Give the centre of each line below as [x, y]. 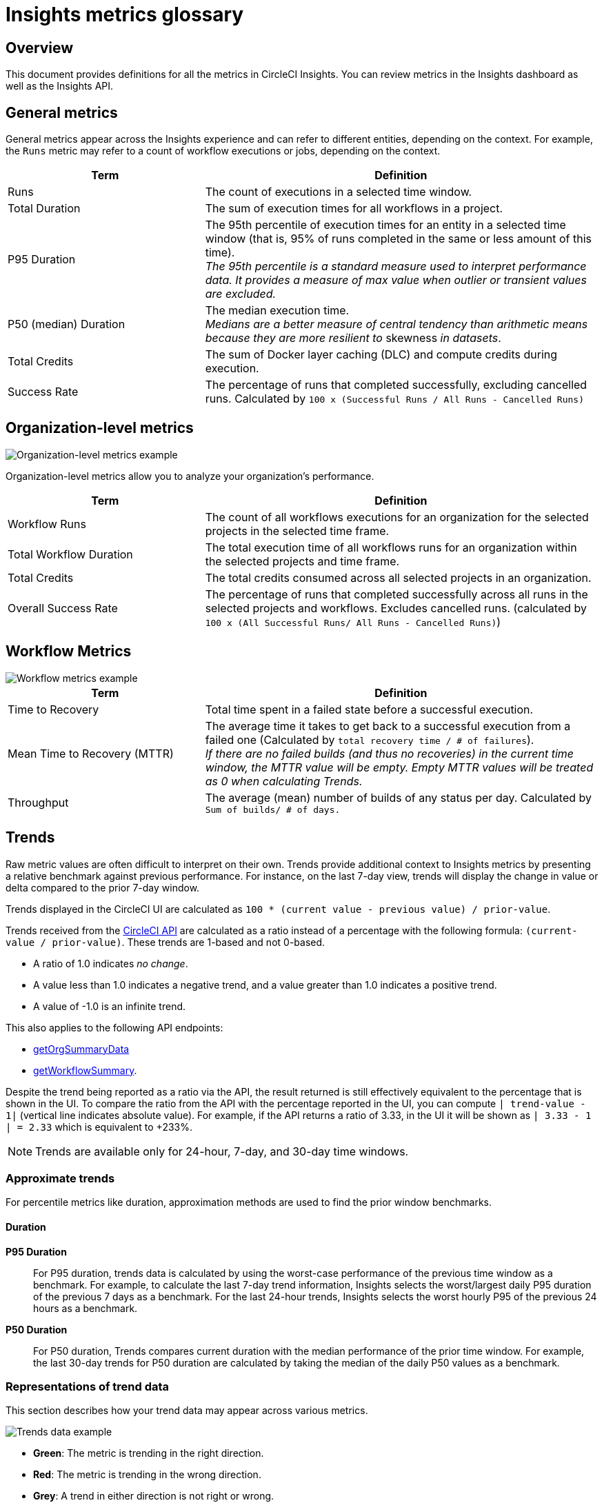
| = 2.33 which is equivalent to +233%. [99, 1127]
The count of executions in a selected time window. [339, 192]
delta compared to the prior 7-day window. [103, 887]
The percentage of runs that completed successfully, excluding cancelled [396, 385]
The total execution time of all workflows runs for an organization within [391, 547]
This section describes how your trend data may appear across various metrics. [187, 1411]
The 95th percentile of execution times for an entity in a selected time [385, 225]
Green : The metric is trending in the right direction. [149, 1453]
